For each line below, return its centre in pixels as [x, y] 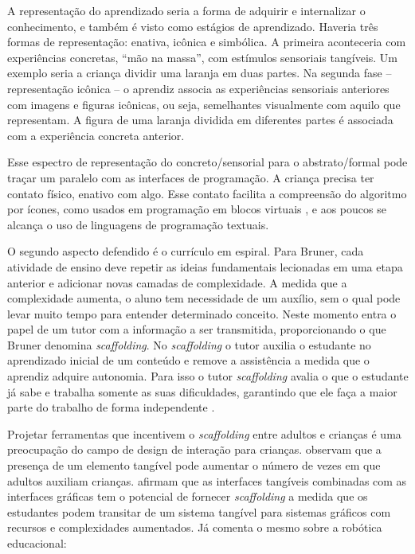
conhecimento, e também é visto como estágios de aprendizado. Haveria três [193, 26]
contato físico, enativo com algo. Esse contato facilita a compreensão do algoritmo [207, 193]
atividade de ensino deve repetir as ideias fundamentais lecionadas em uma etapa [205, 266]
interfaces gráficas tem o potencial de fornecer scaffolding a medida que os [188, 496]
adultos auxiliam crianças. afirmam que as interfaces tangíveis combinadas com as [207, 480]
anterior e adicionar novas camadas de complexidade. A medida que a [177, 282]
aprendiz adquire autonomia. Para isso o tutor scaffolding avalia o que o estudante [208, 376]
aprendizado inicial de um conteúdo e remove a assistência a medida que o [188, 360]
